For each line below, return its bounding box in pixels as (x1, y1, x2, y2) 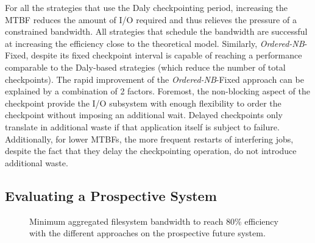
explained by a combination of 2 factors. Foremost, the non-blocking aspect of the (5, 85, 311, 97)
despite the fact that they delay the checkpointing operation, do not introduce (5, 144, 297, 157)
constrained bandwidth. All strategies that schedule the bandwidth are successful (5, 25, 308, 38)
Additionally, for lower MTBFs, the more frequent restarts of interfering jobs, (5, 132, 294, 145)
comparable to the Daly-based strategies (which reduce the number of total (5, 60, 286, 73)
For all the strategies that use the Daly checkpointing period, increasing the (5, 1, 288, 13)
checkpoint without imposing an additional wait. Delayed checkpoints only (5, 108, 283, 121)
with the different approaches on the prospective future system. (29, 227, 266, 239)
